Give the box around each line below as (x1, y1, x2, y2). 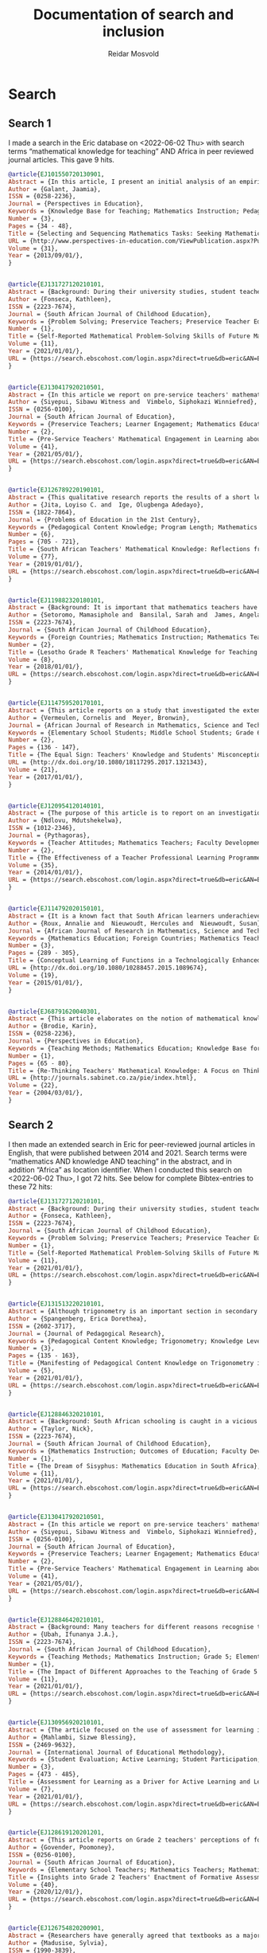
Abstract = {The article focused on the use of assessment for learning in (8, 1726, 265, 1734)
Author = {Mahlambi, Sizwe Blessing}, (8, 1733, 137, 1741)
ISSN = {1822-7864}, (8, 508, 77, 516)
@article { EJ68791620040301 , (8, 1008, 102, 1016)
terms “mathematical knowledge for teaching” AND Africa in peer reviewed (8, 146, 254, 156)
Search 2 (8, 1118, 54, 1132)
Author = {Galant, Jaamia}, (8, 185, 102, 193)
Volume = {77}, (8, 553, 59, 561)
